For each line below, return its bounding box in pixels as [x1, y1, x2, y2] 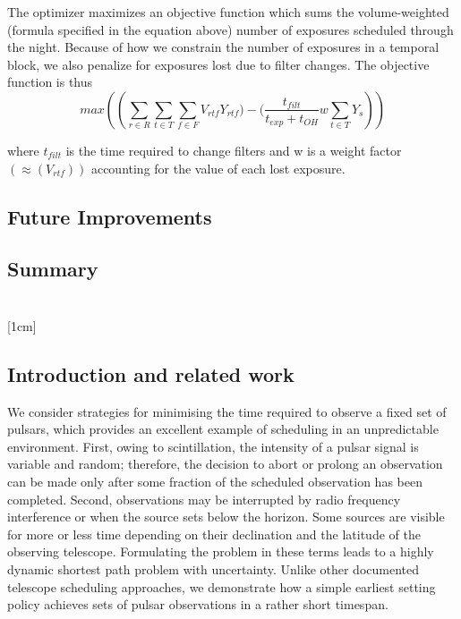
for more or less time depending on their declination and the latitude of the [7, 524, 421, 543]
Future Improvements [7, 202, 212, 230]
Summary [7, 255, 98, 283]
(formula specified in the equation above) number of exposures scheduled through [7, 20, 454, 38]
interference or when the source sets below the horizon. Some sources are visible [7, 507, 445, 526]
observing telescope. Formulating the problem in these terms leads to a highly [7, 542, 434, 561]
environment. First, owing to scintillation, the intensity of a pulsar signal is [7, 437, 419, 455]
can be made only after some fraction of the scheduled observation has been [7, 472, 423, 491]
